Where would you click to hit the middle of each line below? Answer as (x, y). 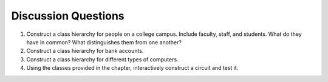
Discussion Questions (68, 16)
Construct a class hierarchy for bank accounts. (85, 51)
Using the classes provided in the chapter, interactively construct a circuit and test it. (132, 68)
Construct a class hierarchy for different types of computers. (102, 59)
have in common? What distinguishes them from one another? (104, 42)
